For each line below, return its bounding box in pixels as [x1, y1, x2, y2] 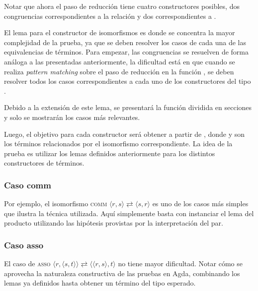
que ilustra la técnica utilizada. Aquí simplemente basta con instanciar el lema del [4, 208, 254, 218]
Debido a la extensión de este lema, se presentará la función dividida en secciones [4, 102, 252, 113]
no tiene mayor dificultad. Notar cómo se [118, 258, 243, 269]
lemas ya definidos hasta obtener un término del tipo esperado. [4, 278, 196, 288]
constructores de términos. [4, 158, 85, 168]
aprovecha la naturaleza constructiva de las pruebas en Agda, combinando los [4, 268, 240, 278]
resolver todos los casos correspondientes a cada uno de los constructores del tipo [4, 76, 251, 86]
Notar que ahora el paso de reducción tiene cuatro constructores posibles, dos [4, 1, 240, 11]
